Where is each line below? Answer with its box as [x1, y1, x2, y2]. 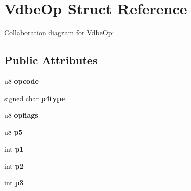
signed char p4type [4, 92, 66, 103]
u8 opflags [4, 110, 38, 120]
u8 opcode [4, 75, 39, 86]
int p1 [4, 144, 24, 154]
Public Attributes [4, 52, 98, 68]
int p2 [4, 160, 24, 171]
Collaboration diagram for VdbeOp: [4, 27, 114, 38]
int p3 [4, 177, 24, 188]
